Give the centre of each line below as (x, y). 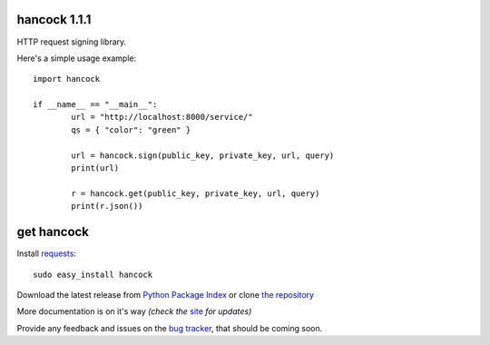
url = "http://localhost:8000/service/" (162, 117)
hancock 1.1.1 (54, 20)
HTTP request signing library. (72, 42)
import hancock (67, 79)
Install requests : (47, 253)
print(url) (95, 168)
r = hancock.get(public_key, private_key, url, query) (196, 193)
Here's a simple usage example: (76, 58)
